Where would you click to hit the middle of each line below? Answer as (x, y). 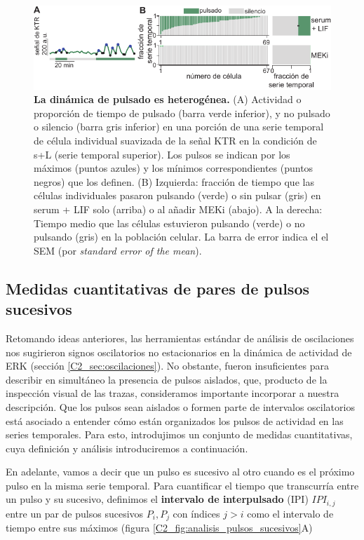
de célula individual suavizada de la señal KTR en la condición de (175, 141)
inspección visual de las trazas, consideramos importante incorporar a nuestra (173, 393)
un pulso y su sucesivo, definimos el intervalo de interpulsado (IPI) (157, 499)
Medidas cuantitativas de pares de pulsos (157, 288)
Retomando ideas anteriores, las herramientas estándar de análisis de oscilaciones (180, 338)
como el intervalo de (290, 513)
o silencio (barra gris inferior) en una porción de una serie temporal (179, 127)
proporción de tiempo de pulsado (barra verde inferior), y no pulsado (182, 113)
